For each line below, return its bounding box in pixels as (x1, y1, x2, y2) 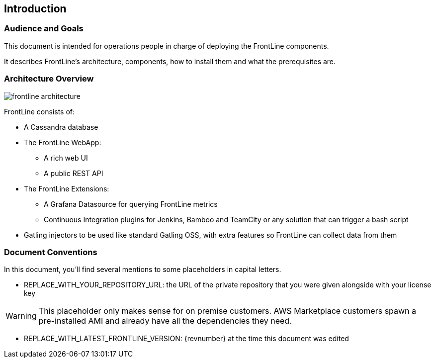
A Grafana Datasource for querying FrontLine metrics (44, 199, 218, 208)
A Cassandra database (24, 122, 98, 131)
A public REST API (44, 169, 103, 178)
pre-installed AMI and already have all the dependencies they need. (38, 316, 292, 326)
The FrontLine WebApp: (24, 138, 101, 147)
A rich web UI (44, 153, 88, 162)
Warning (5, 311, 37, 321)
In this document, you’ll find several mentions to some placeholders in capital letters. (4, 265, 281, 274)
